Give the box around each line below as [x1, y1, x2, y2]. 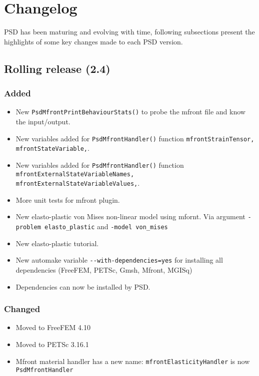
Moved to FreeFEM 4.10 [15, 322, 90, 333]
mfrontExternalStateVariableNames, [15, 170, 134, 178]
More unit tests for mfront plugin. [15, 194, 120, 205]
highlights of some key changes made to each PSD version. [4, 36, 183, 46]
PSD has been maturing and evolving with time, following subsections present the [4, 26, 255, 37]
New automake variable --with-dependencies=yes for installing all [15, 255, 223, 265]
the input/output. [15, 116, 70, 126]
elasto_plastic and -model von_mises [44, 221, 168, 232]
